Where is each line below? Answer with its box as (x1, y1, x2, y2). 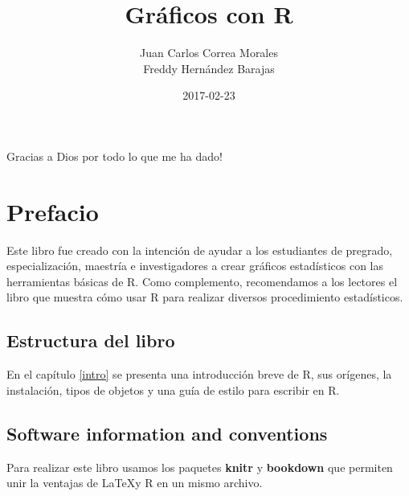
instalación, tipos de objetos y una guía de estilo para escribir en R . (6, 381, 340, 398)
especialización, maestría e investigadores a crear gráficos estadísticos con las (6, 257, 384, 274)
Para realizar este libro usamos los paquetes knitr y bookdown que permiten (6, 458, 393, 475)
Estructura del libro (6, 328, 175, 353)
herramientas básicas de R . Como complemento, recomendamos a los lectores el (6, 273, 398, 289)
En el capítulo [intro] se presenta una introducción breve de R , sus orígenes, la (6, 366, 392, 383)
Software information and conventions (6, 420, 328, 445)
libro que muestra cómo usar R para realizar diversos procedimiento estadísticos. (6, 289, 403, 305)
